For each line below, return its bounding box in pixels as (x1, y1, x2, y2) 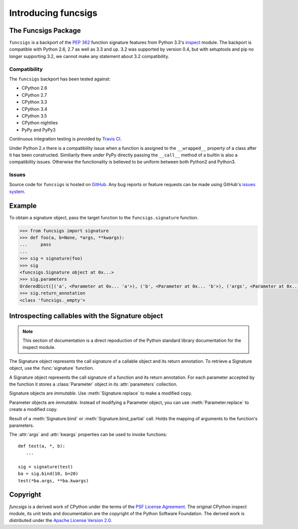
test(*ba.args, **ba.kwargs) (18, 478, 89, 483)
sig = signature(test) (18, 464, 74, 469)
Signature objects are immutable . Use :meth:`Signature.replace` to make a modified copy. (9, 390, 192, 397)
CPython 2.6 (21, 85, 47, 91)
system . (9, 189, 26, 195)
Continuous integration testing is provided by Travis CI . (9, 136, 122, 142)
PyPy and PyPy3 (21, 127, 56, 132)
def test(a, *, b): (18, 443, 66, 449)
